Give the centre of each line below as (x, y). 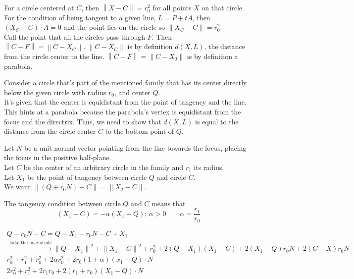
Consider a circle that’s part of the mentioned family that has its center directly (126, 83)
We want (17, 187)
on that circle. (223, 7)
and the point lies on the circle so (114, 27)
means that (169, 203)
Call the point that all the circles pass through (75, 36)
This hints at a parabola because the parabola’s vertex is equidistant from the (123, 111)
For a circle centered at (39, 7)
